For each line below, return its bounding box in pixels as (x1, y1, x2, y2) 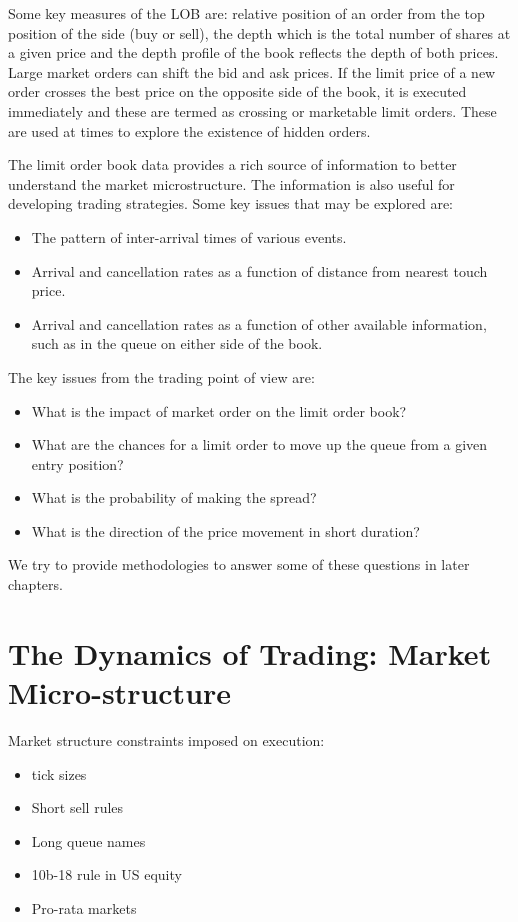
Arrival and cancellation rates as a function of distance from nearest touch (31, 260, 488, 281)
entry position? (31, 453, 124, 474)
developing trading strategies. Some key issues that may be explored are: (8, 193, 454, 214)
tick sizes (31, 763, 87, 784)
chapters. (8, 574, 63, 595)
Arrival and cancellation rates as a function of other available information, (31, 313, 487, 334)
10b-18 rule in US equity (31, 864, 182, 885)
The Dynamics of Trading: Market (8, 632, 492, 673)
